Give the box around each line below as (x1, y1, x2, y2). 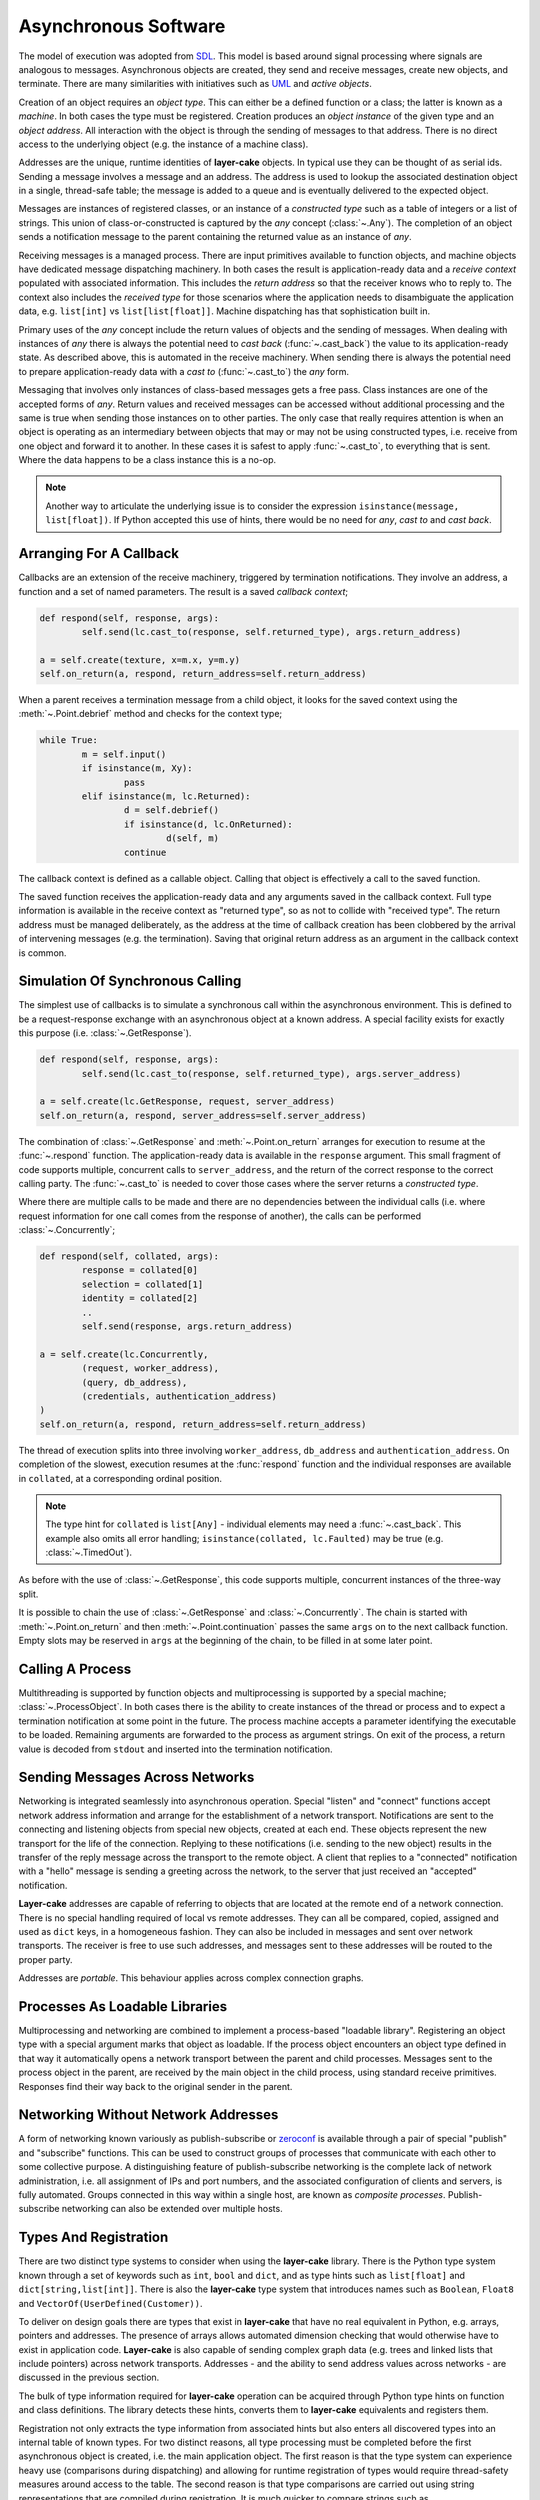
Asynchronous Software (18, 15, 226, 37)
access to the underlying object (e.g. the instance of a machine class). (18, 138, 309, 150)
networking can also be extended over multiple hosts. (61, 2203, 284, 2215)
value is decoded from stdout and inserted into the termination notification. (18, 1743, 334, 1755)
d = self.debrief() (123, 805, 220, 816)
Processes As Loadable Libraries (18, 1998, 228, 2015)
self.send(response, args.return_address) (81, 1321, 294, 1332)
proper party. (18, 1953, 74, 1965)
